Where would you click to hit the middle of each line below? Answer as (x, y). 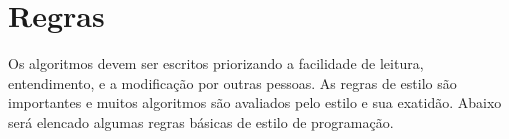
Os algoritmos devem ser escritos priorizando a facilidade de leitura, (216, 63)
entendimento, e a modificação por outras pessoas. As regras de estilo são (232, 82)
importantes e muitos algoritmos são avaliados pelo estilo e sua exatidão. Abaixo (255, 102)
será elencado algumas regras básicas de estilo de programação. (201, 121)
